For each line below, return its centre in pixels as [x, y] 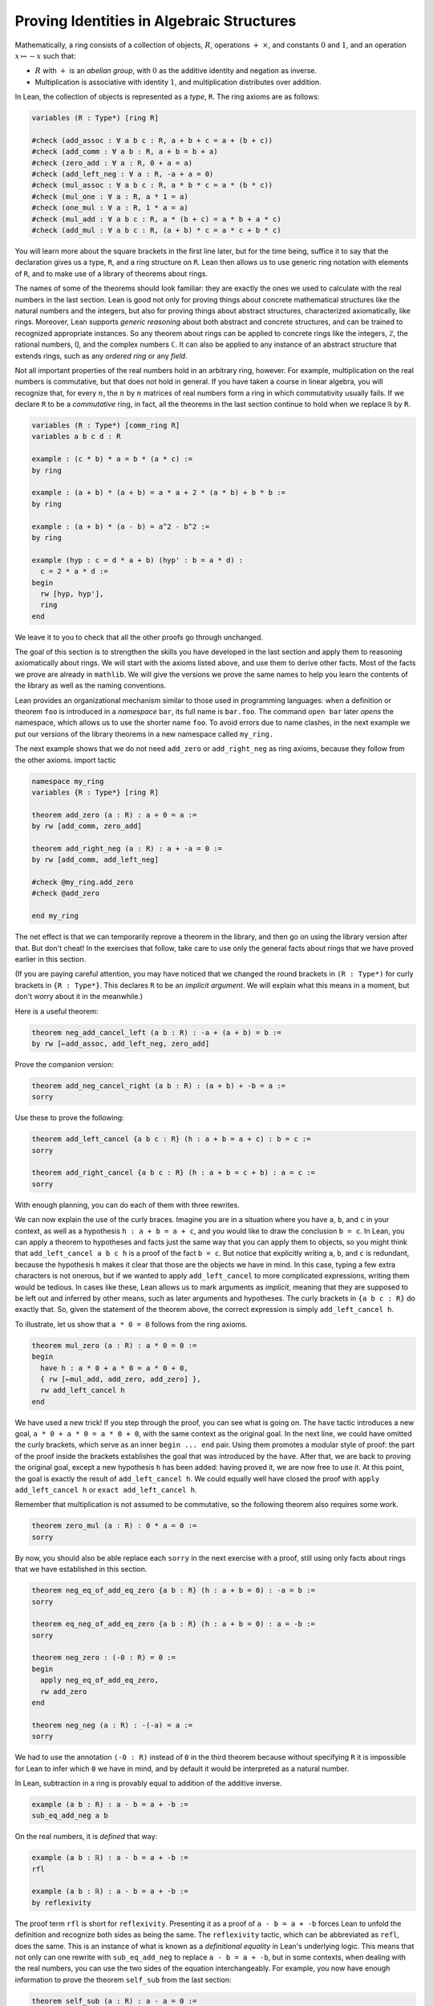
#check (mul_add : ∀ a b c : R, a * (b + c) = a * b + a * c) [156, 219]
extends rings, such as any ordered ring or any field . [101, 355]
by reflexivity [61, 1902]
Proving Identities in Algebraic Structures [156, 21]
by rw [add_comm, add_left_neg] [95, 860]
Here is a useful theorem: [57, 1011]
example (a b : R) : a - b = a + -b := [110, 1804]
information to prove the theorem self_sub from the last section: [123, 1980]
